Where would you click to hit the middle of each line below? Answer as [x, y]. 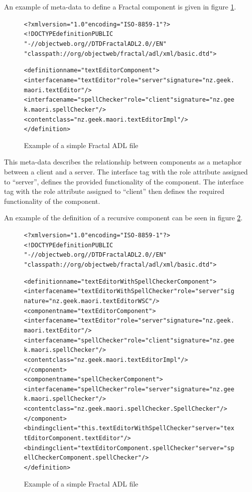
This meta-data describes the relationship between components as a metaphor [123, 162]
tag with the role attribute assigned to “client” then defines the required [114, 191]
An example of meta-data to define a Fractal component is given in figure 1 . [120, 6]
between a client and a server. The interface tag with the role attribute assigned [126, 171]
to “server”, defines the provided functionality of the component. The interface [124, 181]
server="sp [216, 448]
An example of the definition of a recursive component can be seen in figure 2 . [123, 218]
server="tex [215, 428]
